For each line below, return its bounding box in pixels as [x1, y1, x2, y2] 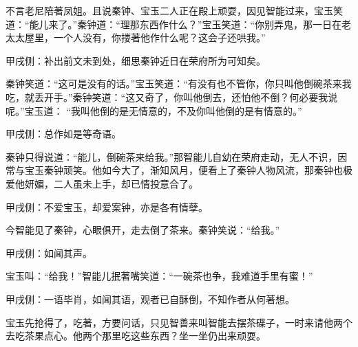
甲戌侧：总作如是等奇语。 [6, 126, 121, 141]
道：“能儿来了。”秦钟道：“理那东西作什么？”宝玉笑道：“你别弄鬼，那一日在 [6, 16, 342, 31]
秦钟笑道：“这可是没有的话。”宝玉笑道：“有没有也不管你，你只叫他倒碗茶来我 [6, 76, 352, 91]
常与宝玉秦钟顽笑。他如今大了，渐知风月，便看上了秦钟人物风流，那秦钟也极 [6, 163, 352, 177]
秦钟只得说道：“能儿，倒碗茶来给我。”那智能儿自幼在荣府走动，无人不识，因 [6, 149, 348, 164]
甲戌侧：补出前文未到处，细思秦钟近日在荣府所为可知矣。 [6, 53, 266, 67]
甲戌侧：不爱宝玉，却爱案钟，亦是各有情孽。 [6, 199, 208, 214]
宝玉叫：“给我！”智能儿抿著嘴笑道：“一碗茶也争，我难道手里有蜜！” [6, 269, 313, 283]
